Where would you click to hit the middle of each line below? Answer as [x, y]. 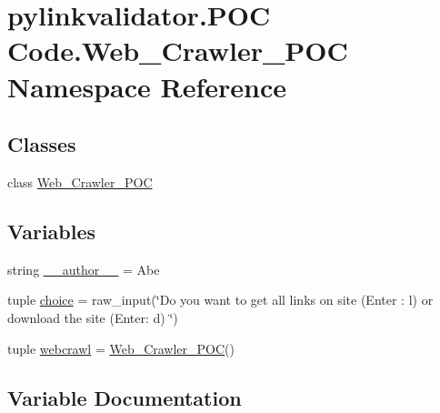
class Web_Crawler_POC [80, 181]
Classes [42, 144]
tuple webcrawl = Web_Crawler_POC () [121, 348]
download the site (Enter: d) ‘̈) [93, 317]
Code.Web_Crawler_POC [178, 50]
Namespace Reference [147, 86]
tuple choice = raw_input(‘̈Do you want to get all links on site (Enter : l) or [220, 300]
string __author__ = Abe [84, 269]
